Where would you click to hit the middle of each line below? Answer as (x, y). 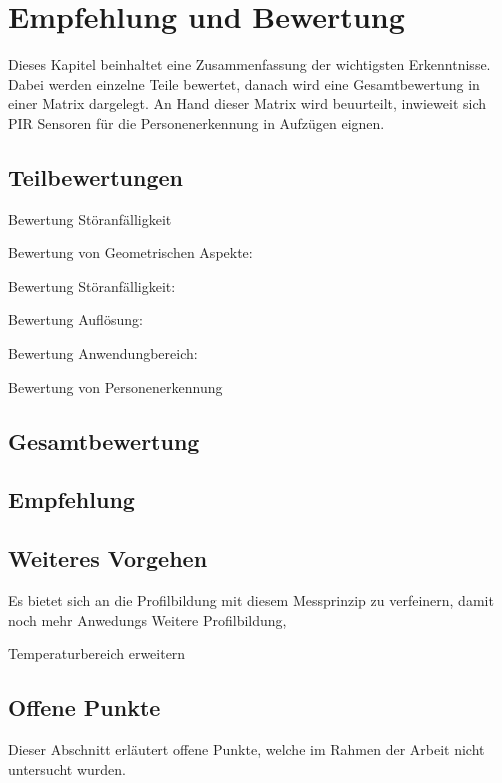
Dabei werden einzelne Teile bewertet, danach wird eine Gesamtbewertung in (244, 83)
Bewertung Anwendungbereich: (103, 353)
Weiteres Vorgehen (108, 558)
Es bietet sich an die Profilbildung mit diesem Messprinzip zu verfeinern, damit (251, 600)
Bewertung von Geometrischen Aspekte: (130, 252)
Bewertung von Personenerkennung (115, 386)
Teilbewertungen (95, 176)
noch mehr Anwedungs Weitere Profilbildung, (147, 619)
